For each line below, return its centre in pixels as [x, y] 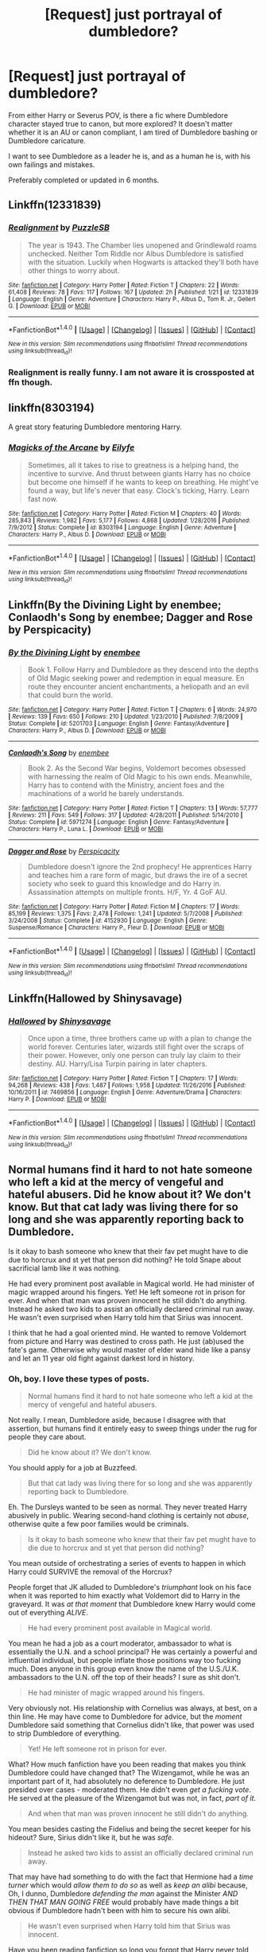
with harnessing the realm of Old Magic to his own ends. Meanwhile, [140, 777]
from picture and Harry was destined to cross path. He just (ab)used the [126, 1341]
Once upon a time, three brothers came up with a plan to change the [139, 1038]
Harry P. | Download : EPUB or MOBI [57, 1099]
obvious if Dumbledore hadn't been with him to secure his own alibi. [119, 1911]
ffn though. [31, 382]
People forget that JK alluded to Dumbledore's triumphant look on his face [130, 1587]
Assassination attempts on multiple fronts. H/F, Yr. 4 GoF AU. [127, 892]
